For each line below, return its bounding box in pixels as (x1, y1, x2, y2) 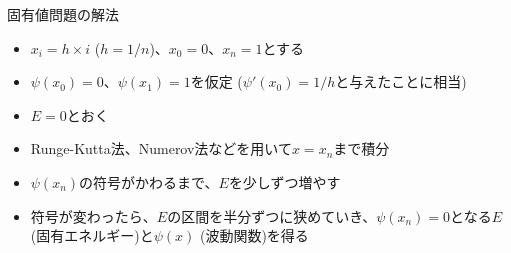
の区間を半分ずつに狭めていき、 (167, 205, 377, 226)
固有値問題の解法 (7, 4, 119, 24)
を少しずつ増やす (228, 171, 341, 192)
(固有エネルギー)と (30, 225, 154, 246)
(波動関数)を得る (199, 225, 309, 246)
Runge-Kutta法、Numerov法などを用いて (30, 138, 292, 159)
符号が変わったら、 (30, 205, 157, 226)
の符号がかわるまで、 (79, 171, 219, 192)
